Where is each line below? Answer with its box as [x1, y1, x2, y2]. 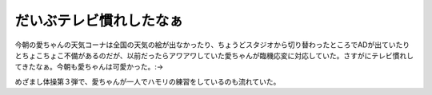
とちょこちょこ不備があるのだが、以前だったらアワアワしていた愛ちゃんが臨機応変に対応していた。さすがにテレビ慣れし [14, 50, 414, 60]
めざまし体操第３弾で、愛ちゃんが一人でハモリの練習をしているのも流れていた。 [14, 77, 281, 86]
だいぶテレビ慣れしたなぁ [14, 12, 184, 30]
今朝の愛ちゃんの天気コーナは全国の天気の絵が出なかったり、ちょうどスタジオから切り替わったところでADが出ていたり [14, 40, 410, 49]
